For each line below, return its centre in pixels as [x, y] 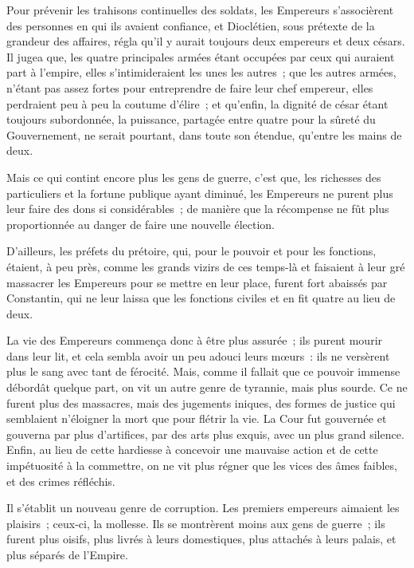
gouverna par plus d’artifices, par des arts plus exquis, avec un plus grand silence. [205, 434]
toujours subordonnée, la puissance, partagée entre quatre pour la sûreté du [191, 119]
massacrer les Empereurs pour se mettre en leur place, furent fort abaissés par [197, 282]
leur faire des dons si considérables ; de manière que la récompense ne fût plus [198, 209]
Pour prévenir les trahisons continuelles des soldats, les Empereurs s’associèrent [200, 10]
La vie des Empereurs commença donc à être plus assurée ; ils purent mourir [195, 340]
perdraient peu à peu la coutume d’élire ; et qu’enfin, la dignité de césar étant [197, 103]
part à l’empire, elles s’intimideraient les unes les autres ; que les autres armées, [201, 72]
